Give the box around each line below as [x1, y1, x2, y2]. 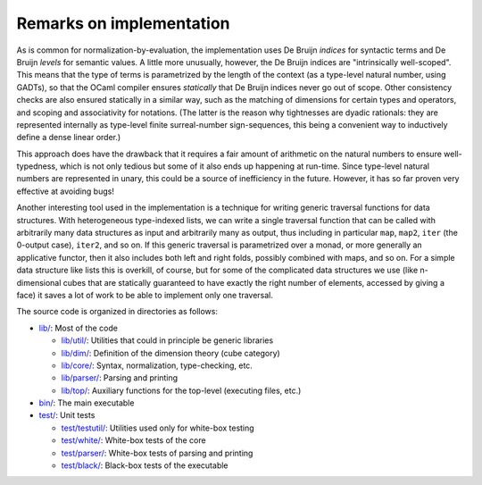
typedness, [16, 161, 58, 171]
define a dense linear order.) [16, 132, 121, 143]
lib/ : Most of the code [38, 322, 118, 333]
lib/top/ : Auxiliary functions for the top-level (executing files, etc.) [61, 385, 302, 396]
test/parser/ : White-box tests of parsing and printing [61, 447, 253, 458]
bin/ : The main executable [38, 397, 135, 408]
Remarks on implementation [16, 13, 230, 33]
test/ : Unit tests [38, 410, 96, 421]
